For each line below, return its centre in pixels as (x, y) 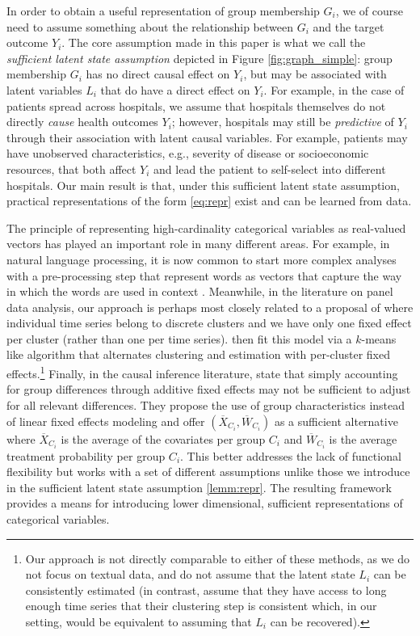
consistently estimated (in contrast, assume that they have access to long (206, 590)
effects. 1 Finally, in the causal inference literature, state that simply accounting (202, 372)
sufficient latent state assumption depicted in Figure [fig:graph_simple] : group (199, 58)
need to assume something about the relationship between (150, 26)
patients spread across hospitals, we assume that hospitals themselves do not (196, 105)
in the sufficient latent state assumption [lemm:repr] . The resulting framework (199, 487)
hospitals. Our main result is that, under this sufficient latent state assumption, (203, 185)
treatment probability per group (86, 455)
